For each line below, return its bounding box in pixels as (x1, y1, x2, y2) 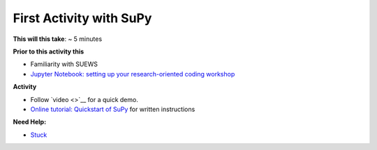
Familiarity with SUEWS (30, 60, 98, 69)
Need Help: (13, 118, 47, 126)
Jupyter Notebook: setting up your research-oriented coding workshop (30, 69, 235, 78)
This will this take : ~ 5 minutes (13, 35, 103, 43)
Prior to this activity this (13, 47, 84, 56)
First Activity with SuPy (13, 10, 152, 26)
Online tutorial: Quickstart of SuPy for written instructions (30, 105, 195, 113)
